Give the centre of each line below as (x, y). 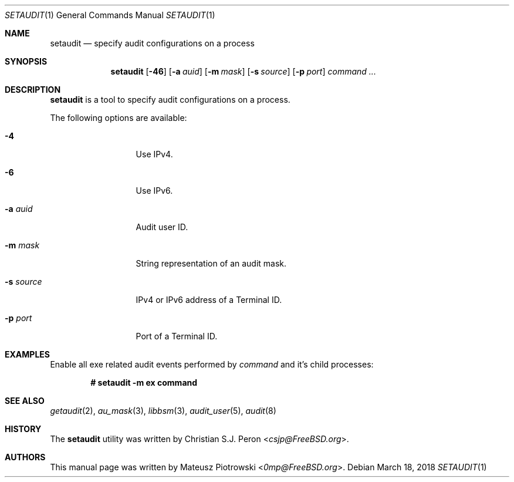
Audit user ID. (162, 227)
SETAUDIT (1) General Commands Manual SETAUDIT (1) (110, 15)
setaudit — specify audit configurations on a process (152, 43)
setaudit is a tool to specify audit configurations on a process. (170, 100)
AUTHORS (25, 457)
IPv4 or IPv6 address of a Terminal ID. (209, 300)
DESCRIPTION (33, 90)
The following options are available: (119, 118)
